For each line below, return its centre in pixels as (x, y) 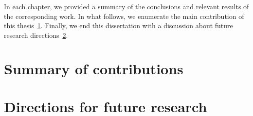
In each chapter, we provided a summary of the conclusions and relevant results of (126, 6)
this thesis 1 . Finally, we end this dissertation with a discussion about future (118, 25)
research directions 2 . (36, 35)
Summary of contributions (94, 68)
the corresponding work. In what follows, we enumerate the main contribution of (124, 16)
